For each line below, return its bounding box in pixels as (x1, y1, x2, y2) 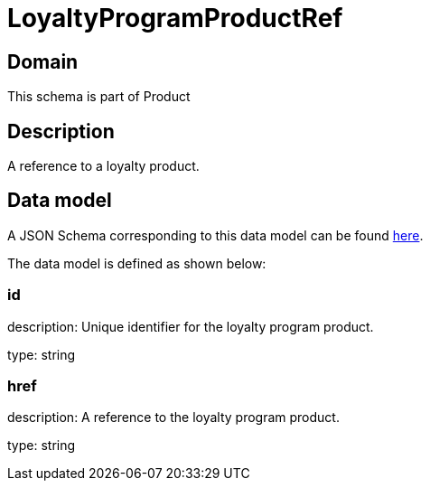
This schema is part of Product (7, 89, 191, 105)
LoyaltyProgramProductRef (7, 3, 343, 33)
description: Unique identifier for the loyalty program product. (7, 318, 374, 334)
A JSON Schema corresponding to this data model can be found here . (7, 227, 424, 243)
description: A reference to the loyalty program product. (7, 409, 340, 426)
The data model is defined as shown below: (7, 255, 266, 271)
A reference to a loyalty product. (7, 158, 200, 174)
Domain (7, 50, 79, 73)
